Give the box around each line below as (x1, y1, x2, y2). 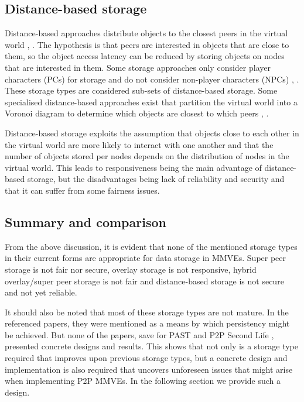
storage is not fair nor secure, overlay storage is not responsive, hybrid (5, 263, 257, 275)
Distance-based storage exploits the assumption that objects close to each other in (5, 126, 299, 139)
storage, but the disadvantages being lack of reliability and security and (27, 173, 285, 185)
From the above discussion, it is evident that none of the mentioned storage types (5, 240, 298, 252)
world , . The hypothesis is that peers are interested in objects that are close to (5, 38, 289, 50)
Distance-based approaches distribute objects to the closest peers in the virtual (5, 27, 288, 39)
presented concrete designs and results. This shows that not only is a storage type (5, 340, 298, 352)
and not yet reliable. (5, 286, 77, 298)
